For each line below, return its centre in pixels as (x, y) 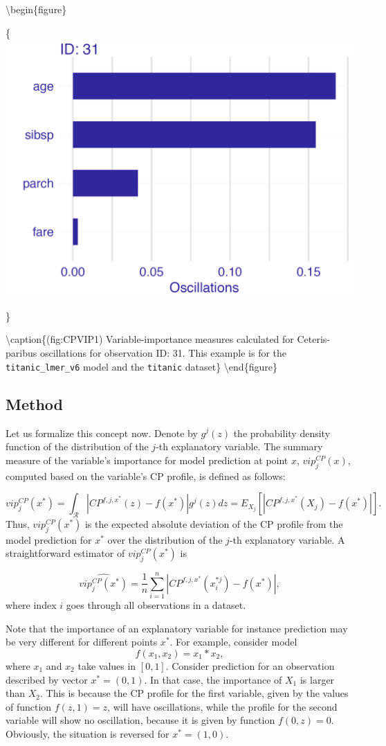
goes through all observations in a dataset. (156, 605)
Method (34, 403)
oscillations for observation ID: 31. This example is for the (163, 353)
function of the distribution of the (77, 446)
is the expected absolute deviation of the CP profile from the (214, 523)
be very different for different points (82, 642)
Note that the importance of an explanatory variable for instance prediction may (177, 628)
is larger (317, 679)
